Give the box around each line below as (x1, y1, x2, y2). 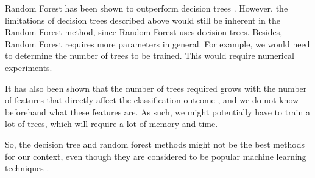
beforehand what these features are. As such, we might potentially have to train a (5, 105, 310, 118)
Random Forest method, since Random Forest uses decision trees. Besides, (5, 26, 283, 38)
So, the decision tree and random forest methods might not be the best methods (5, 137, 305, 150)
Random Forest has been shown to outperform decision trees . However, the (5, 2, 288, 14)
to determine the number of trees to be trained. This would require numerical (5, 49, 294, 62)
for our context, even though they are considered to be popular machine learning (5, 149, 306, 162)
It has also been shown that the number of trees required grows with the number (5, 81, 307, 94)
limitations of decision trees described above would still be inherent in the (5, 13, 281, 26)
